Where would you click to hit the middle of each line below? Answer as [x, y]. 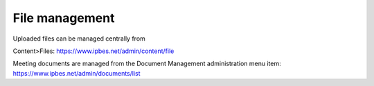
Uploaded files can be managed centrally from [79, 39]
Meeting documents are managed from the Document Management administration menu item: [147, 64]
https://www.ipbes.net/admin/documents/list [77, 73]
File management [64, 18]
